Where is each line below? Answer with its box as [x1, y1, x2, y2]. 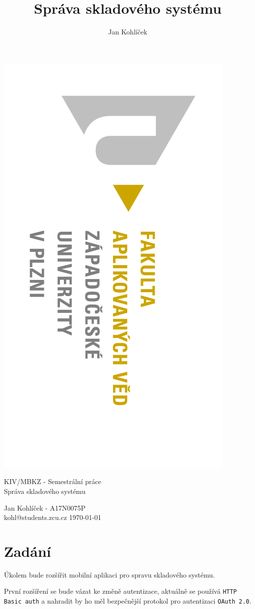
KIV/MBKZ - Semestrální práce [4, 476, 101, 487]
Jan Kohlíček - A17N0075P [4, 502, 86, 513]
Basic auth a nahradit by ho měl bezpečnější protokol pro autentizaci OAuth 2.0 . [4, 596, 252, 606]
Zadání [4, 541, 51, 561]
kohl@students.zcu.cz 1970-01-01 [4, 512, 102, 522]
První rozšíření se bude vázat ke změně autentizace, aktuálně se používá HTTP [4, 586, 237, 596]
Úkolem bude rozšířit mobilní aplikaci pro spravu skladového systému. [4, 569, 215, 579]
